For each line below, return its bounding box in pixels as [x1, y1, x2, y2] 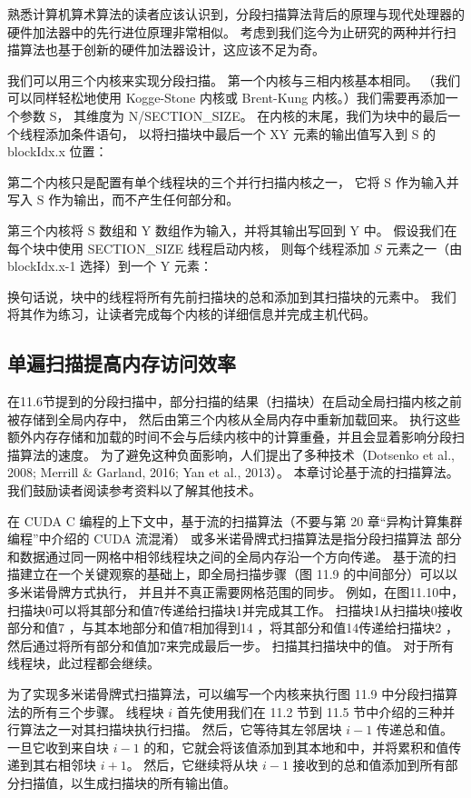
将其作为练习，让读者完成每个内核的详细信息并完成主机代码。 [7, 304, 376, 324]
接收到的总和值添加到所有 [292, 755, 446, 774]
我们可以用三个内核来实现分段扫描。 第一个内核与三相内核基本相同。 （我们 [7, 70, 461, 89]
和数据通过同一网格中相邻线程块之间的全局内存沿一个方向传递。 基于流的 [7, 546, 444, 565]
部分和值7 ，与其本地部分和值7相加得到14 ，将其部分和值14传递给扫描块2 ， [7, 618, 458, 637]
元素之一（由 [386, 238, 463, 257]
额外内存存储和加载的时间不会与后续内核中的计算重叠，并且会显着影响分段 [7, 427, 452, 446]
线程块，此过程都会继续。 [7, 653, 160, 673]
